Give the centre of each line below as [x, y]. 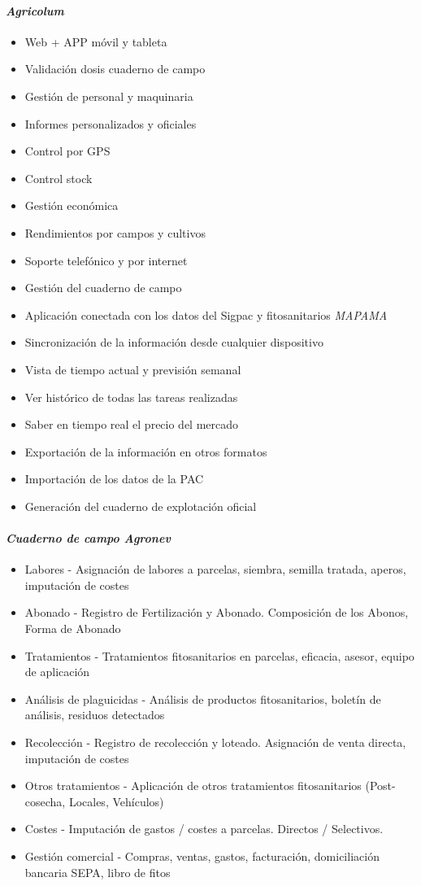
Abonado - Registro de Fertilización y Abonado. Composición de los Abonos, [217, 612]
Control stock [59, 178]
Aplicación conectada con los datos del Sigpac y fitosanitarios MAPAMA [206, 314]
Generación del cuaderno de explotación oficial [141, 506]
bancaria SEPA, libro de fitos [98, 872]
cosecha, [45, 801]
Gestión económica [72, 205]
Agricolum [35, 10]
